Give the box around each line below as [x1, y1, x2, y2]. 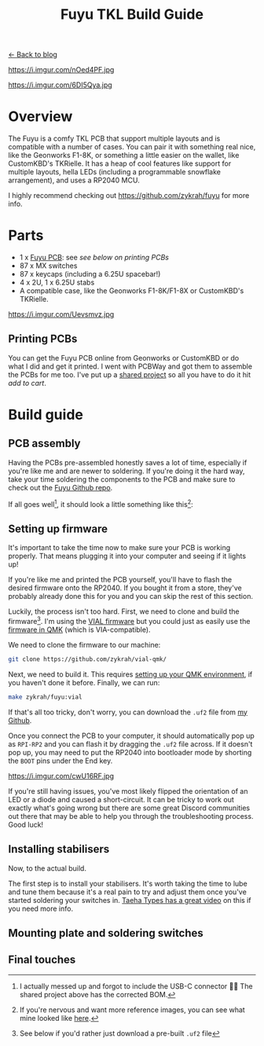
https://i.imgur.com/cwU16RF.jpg [8, 771, 114, 780]
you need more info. [8, 904, 73, 913]
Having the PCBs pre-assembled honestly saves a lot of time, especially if [8, 457, 247, 467]
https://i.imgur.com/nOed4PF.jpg [8, 65, 115, 75]
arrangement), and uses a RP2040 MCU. [8, 175, 140, 185]
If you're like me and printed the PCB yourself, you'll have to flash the [8, 575, 233, 585]
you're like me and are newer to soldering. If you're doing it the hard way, [8, 466, 245, 475]
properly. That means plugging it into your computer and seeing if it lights [8, 552, 246, 561]
